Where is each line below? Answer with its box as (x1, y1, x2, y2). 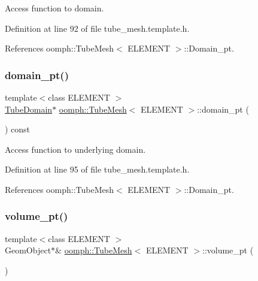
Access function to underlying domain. (5, 143, 146, 155)
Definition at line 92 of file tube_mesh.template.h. (5, 22, 190, 34)
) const (5, 123, 31, 135)
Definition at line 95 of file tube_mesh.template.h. (5, 163, 190, 176)
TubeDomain (5, 102, 53, 115)
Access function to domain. (5, 2, 104, 14)
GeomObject (5, 244, 51, 256)
